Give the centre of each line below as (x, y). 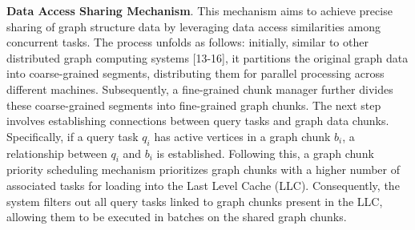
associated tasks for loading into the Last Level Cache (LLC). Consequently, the (203, 185)
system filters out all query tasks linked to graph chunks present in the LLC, (195, 201)
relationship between (57, 153)
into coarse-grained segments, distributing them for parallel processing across (195, 73)
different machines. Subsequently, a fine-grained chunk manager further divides (200, 89)
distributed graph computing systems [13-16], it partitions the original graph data (207, 57)
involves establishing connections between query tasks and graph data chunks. (198, 121)
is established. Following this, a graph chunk (265, 153)
